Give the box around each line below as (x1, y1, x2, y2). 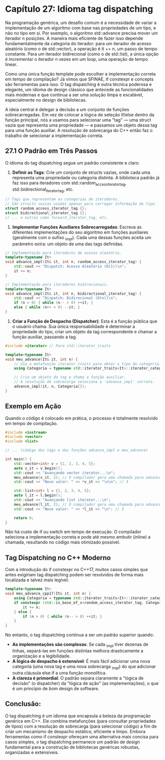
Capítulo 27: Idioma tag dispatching (5, 3, 153, 15)
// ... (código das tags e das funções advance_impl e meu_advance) (5, 448, 148, 453)
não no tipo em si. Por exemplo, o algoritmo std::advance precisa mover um (5, 30, 158, 36)
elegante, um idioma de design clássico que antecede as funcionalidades (5, 86, 154, 92)
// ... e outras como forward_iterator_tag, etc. (5, 215, 109, 220)
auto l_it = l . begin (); (14, 493, 63, 498)
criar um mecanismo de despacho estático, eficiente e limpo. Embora (5, 728, 146, 734)
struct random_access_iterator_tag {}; (5, 206, 87, 211)
